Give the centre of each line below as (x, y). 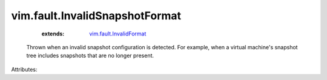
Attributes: (24, 69)
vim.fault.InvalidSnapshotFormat (96, 16)
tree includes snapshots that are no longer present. (90, 56)
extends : (53, 34)
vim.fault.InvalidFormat (118, 34)
